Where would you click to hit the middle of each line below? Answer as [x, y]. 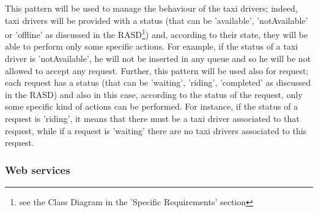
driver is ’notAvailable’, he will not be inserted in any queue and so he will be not [158, 59]
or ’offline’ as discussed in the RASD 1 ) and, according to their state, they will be [157, 33]
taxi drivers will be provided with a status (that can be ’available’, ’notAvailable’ [157, 20]
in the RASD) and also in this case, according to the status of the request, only [154, 94]
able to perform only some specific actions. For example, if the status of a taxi [152, 46]
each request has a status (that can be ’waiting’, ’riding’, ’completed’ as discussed [158, 82]
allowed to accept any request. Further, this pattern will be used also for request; [157, 70]
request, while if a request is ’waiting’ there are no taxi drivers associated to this [156, 130]
